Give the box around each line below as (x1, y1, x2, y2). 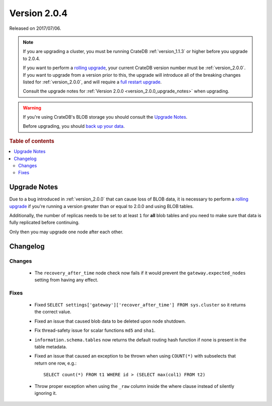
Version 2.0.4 (9, 8, 68, 19)
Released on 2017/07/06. (9, 25, 61, 31)
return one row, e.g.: (34, 360, 77, 366)
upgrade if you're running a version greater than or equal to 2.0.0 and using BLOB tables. (9, 203, 194, 209)
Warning (23, 105, 41, 111)
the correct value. (34, 309, 72, 315)
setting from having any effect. (34, 277, 98, 283)
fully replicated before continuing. (9, 220, 80, 226)
